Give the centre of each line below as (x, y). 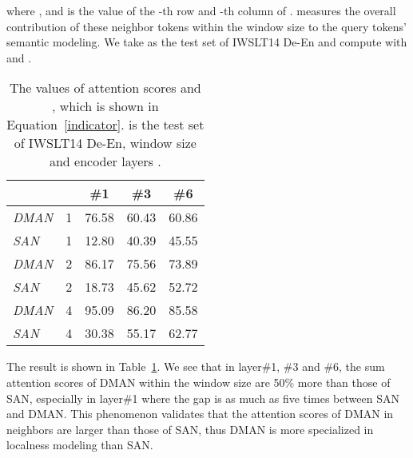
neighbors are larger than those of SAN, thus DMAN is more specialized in (190, 429)
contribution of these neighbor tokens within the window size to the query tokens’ (206, 26)
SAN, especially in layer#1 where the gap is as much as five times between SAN (203, 398)
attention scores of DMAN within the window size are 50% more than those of (199, 382)
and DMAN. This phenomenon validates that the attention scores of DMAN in (200, 414)
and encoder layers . (105, 161)
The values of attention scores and (105, 88)
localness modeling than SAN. (80, 445)
